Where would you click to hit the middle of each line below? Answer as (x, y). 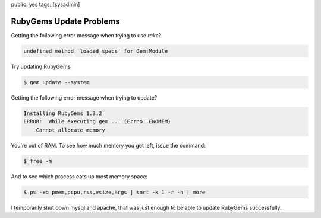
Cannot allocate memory (70, 130)
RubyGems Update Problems (65, 21)
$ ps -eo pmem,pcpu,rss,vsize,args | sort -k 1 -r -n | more (114, 192)
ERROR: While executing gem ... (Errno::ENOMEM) (97, 122)
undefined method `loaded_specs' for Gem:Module (96, 51)
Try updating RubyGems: (42, 66)
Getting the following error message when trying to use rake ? (86, 35)
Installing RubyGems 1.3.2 (63, 113)
